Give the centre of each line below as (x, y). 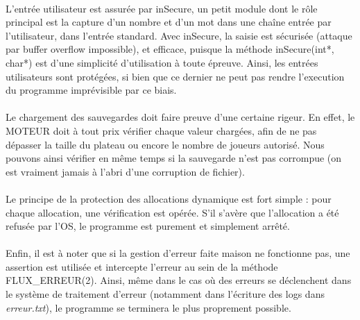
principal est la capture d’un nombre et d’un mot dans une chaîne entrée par (169, 22)
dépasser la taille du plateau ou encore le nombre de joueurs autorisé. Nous (165, 144)
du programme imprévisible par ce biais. (91, 90)
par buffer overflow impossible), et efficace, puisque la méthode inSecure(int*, (170, 49)
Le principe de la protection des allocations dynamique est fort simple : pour (169, 198)
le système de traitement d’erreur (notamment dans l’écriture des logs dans (165, 294)
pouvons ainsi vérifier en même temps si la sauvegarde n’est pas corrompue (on (174, 158)
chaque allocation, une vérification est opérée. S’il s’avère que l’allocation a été (172, 212)
